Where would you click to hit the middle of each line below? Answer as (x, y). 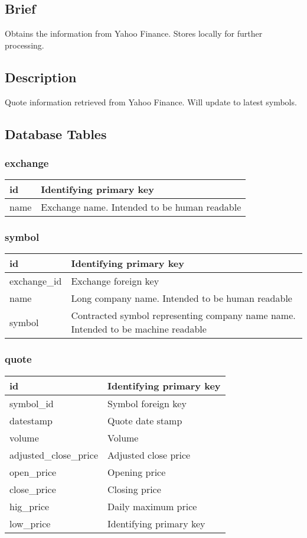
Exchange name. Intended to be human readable (141, 207)
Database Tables (56, 133)
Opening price (137, 472)
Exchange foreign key (115, 281)
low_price (30, 523)
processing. (25, 45)
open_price (33, 472)
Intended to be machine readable (139, 329)
